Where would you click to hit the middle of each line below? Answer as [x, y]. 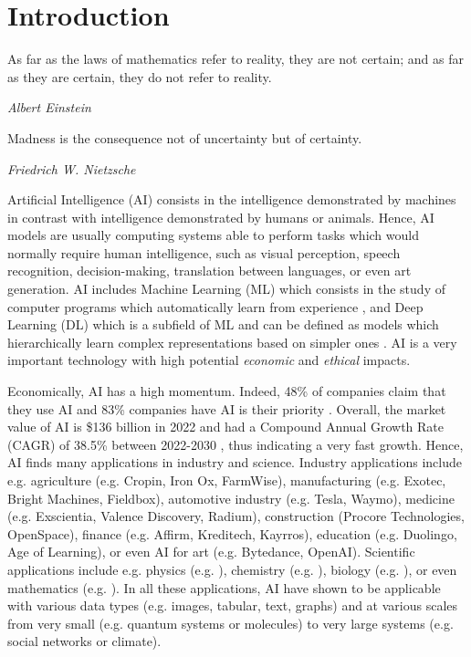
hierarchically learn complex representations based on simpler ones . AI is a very [232, 342]
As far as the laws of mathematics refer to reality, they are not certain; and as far [235, 59]
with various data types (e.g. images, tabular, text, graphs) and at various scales [233, 605]
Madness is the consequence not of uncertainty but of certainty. [185, 137]
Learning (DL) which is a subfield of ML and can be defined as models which [223, 324]
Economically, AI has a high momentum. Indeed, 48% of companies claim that [227, 391]
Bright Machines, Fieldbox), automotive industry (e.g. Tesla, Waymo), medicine [231, 498]
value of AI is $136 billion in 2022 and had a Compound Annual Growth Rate [226, 427]
